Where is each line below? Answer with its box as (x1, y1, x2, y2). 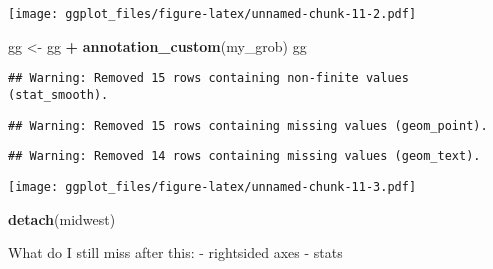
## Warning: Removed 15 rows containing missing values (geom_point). (8, 118, 488, 133)
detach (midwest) (8, 208, 116, 229)
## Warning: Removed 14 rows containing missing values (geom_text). (8, 149, 481, 164)
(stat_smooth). (8, 87, 109, 102)
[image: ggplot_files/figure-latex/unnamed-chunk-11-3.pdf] (8, 179, 417, 194)
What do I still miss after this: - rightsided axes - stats (8, 242, 343, 263)
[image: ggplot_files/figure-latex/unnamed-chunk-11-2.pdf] (8, 7, 417, 21)
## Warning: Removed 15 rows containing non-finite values (8, 71, 409, 86)
